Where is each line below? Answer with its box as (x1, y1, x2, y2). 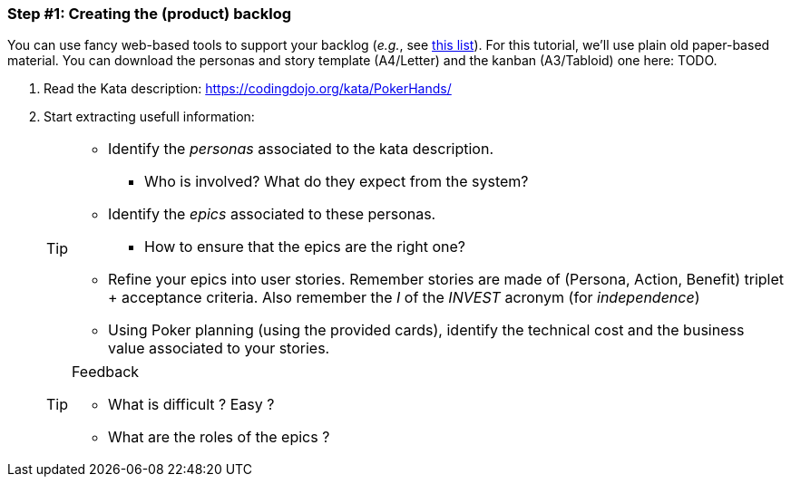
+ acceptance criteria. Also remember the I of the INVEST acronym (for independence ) (108, 288, 700, 307)
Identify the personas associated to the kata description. (108, 140, 493, 159)
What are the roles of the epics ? (108, 428, 330, 447)
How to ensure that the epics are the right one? (144, 237, 465, 257)
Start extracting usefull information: (44, 109, 255, 125)
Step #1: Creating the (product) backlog (7, 5, 292, 23)
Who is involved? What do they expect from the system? (144, 172, 529, 191)
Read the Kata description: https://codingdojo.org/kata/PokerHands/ (44, 81, 452, 97)
